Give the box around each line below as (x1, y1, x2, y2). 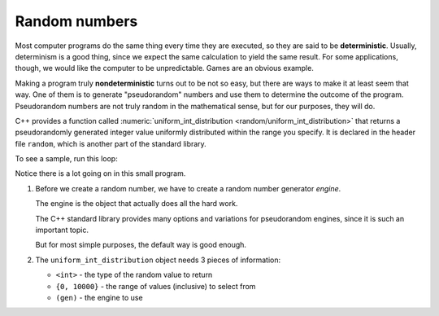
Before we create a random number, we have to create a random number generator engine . (35, 183, 341, 193)
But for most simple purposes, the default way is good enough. (35, 240, 247, 250)
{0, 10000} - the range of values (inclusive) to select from (55, 281, 256, 291)
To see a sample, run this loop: (15, 154, 118, 164)
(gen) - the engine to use (55, 292, 143, 302)
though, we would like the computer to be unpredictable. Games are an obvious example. (15, 64, 315, 73)
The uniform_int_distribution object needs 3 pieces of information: (35, 255, 281, 265)
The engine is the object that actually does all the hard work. (35, 199, 238, 208)
